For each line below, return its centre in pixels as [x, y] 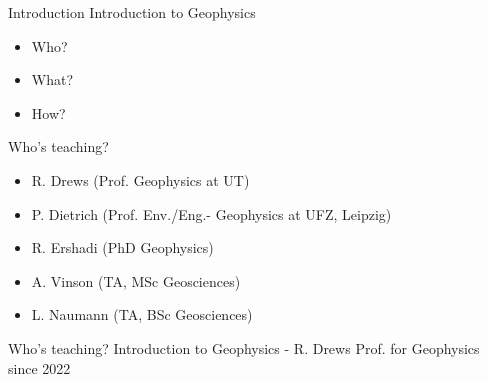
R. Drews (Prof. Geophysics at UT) [140, 179]
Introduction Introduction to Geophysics [132, 12]
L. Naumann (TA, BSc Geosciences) [142, 314]
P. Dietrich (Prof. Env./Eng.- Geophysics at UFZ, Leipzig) [211, 213]
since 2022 [39, 367]
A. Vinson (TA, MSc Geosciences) [136, 280]
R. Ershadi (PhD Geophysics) [122, 247]
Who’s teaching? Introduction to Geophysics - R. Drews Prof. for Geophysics [244, 347]
